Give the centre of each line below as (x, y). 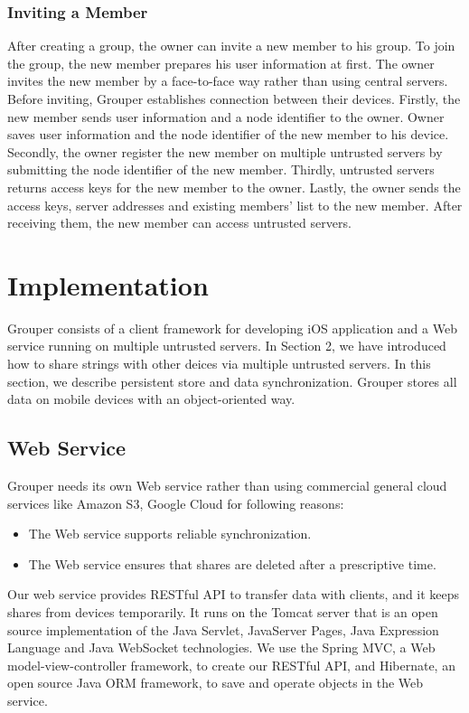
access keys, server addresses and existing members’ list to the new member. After (235, 205)
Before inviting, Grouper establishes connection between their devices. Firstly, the (234, 99)
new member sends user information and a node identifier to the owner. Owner (226, 116)
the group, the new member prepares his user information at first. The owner (221, 63)
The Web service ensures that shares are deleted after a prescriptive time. (232, 563)
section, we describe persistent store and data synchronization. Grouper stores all (232, 381)
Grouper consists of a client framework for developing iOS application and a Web (232, 328)
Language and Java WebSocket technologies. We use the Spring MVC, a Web (221, 647)
